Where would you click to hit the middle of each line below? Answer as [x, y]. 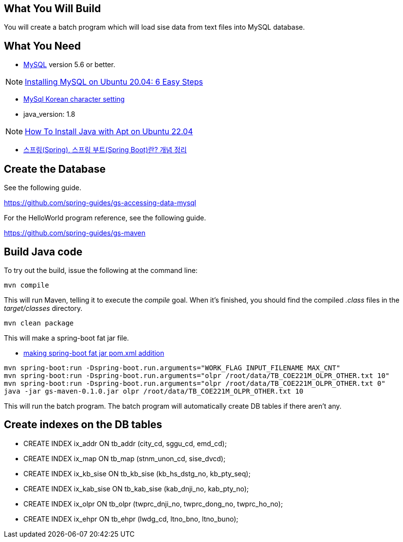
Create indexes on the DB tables [83, 425]
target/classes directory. [43, 308]
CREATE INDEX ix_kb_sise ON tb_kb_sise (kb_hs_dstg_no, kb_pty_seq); [137, 473]
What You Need [42, 46]
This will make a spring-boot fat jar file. [66, 338]
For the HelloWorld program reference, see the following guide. [105, 218]
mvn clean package [39, 323]
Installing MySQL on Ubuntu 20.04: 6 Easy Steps [114, 82]
